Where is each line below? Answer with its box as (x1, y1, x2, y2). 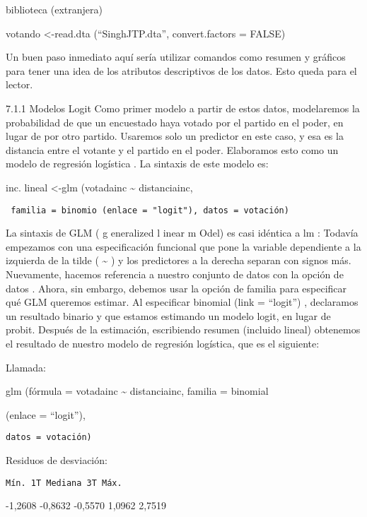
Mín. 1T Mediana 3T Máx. (6, 477, 122, 488)
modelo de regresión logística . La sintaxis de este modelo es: (6, 156, 269, 171)
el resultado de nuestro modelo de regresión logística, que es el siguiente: (6, 335, 320, 350)
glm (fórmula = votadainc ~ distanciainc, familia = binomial (6, 384, 269, 398)
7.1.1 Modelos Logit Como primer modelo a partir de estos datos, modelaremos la (6, 100, 360, 115)
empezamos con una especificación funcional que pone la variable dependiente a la (6, 239, 361, 254)
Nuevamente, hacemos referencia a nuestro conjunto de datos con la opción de (6, 266, 344, 281)
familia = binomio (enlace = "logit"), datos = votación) (11, 205, 289, 215)
